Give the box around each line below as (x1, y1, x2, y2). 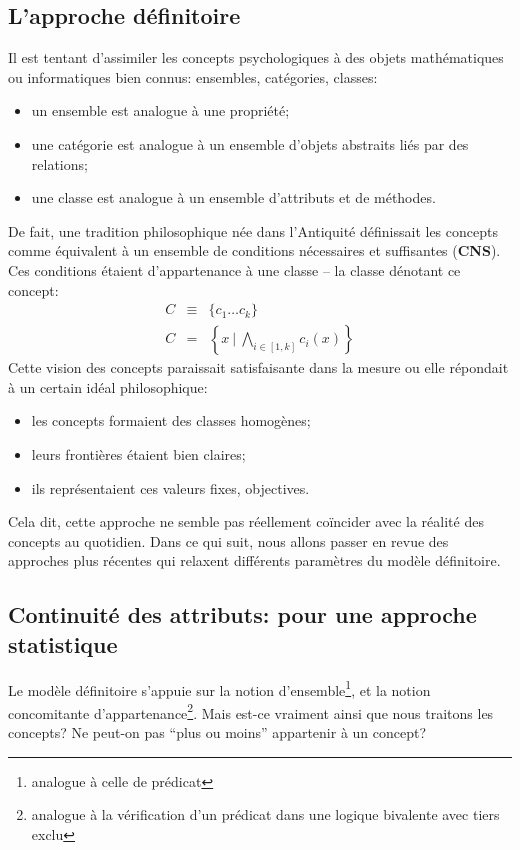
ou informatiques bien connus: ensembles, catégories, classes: (8, 66, 378, 87)
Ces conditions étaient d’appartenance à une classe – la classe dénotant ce (8, 259, 461, 280)
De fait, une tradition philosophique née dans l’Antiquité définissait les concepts (8, 220, 498, 241)
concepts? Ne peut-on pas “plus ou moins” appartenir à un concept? (8, 722, 427, 743)
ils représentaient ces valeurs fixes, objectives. (31, 477, 310, 498)
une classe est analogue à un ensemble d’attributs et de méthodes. (31, 187, 436, 208)
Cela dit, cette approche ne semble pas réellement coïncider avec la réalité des (8, 511, 484, 532)
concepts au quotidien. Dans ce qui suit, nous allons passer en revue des (8, 530, 449, 551)
